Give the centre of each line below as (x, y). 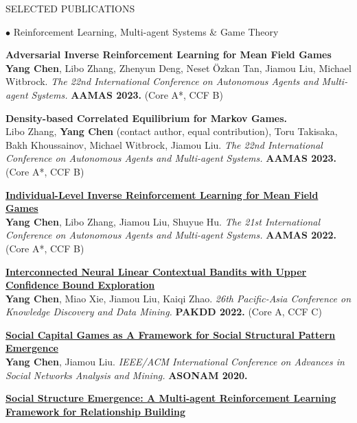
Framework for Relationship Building (96, 411)
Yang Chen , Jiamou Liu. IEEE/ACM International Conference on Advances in (175, 362)
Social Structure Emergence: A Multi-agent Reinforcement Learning (171, 398)
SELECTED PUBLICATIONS (70, 8)
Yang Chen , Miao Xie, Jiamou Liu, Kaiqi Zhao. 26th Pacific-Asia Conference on (178, 298)
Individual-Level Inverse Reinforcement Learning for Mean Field (162, 194)
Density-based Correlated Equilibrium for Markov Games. (147, 118)
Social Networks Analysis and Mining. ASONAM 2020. (127, 375)
